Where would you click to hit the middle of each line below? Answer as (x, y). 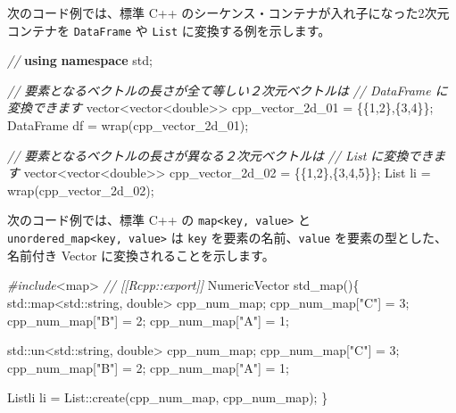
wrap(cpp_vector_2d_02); (81, 190)
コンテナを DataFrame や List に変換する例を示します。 (169, 30)
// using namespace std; (80, 60)
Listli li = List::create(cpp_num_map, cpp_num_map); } (168, 397)
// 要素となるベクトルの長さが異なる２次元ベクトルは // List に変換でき (220, 155)
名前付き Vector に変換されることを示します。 (141, 255)
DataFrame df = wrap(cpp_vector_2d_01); (128, 125)
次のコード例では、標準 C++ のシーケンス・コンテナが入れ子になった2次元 (228, 12)
